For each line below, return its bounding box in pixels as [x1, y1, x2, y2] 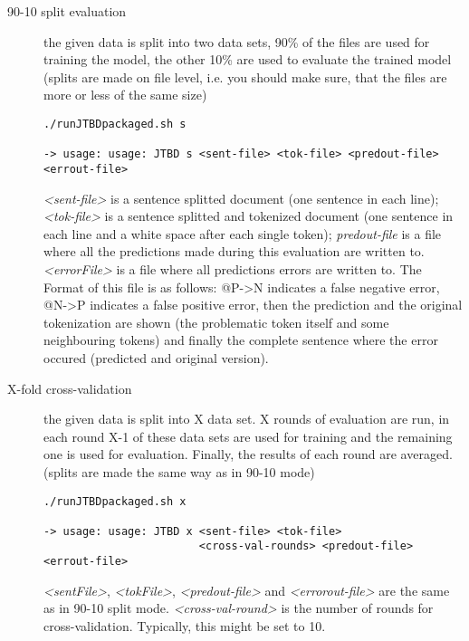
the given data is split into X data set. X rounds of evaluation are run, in [43, 409, 450, 428]
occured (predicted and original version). [43, 348, 269, 367]
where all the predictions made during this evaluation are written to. [43, 242, 425, 261]
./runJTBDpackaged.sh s [43, 117, 187, 130]
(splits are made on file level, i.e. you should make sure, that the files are [43, 67, 447, 86]
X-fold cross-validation [7, 378, 132, 397]
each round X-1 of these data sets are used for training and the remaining [43, 426, 453, 445]
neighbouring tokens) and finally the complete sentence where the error [43, 330, 438, 349]
